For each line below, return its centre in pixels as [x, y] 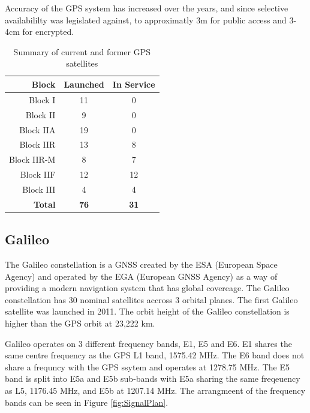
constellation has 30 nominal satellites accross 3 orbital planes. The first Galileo [151, 299]
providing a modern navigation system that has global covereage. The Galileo [147, 288]
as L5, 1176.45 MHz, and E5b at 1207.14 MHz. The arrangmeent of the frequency [155, 390]
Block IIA [37, 129]
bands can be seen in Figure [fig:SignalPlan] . [87, 402]
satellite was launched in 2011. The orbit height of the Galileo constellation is [147, 311]
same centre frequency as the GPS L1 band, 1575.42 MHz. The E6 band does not [155, 355]
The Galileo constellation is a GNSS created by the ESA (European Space [141, 264]
